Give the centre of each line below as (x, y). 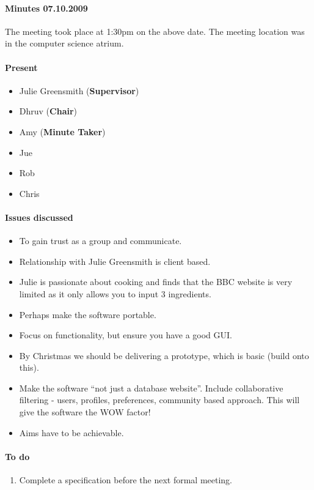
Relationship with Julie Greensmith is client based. (115, 261)
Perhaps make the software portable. (88, 314)
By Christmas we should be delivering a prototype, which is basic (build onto (164, 355)
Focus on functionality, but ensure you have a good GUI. (126, 335)
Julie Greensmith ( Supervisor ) (79, 90)
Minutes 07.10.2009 (46, 8)
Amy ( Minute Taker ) (62, 131)
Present (21, 67)
